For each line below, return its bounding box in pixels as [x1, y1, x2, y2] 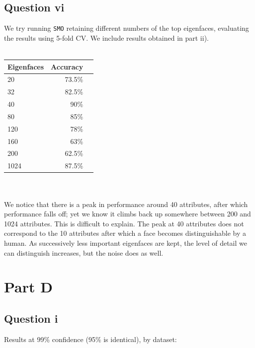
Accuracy [51, 61, 84, 71]
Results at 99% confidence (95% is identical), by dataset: [4, 334, 177, 344]
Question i [4, 310, 58, 326]
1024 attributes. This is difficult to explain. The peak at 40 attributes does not [4, 218, 244, 228]
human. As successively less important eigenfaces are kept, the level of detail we [4, 237, 247, 248]
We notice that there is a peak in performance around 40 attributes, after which [4, 199, 248, 209]
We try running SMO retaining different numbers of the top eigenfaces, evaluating [4, 23, 249, 33]
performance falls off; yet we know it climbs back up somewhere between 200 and [4, 209, 251, 219]
